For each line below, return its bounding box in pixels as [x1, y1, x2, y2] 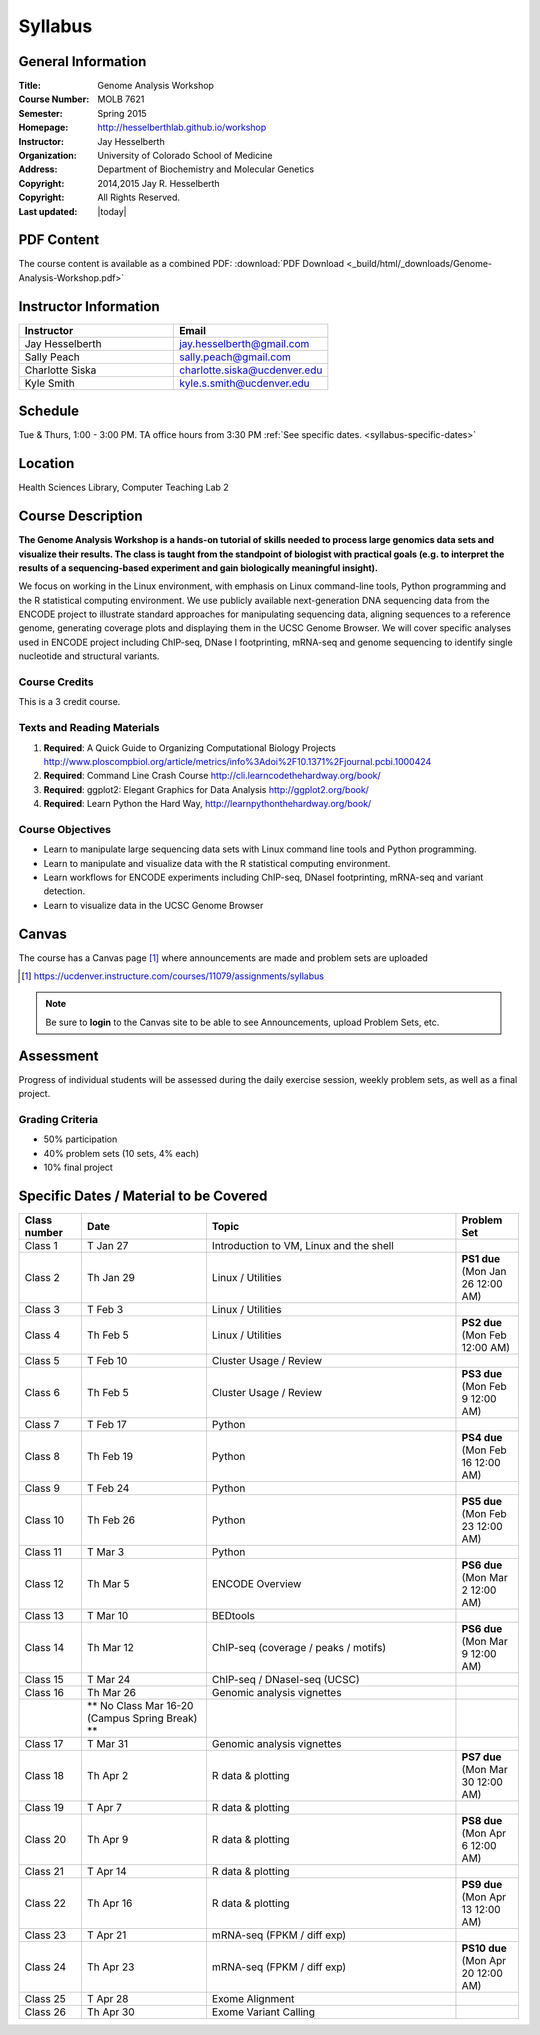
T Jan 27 [86, 1238, 129, 1252]
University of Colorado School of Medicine [97, 150, 273, 162]
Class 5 [24, 1353, 60, 1367]
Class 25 [24, 1991, 66, 2005]
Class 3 [24, 1302, 60, 1316]
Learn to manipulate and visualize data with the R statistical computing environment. [43, 857, 391, 869]
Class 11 [24, 1545, 62, 1559]
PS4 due [461, 1430, 503, 1444]
